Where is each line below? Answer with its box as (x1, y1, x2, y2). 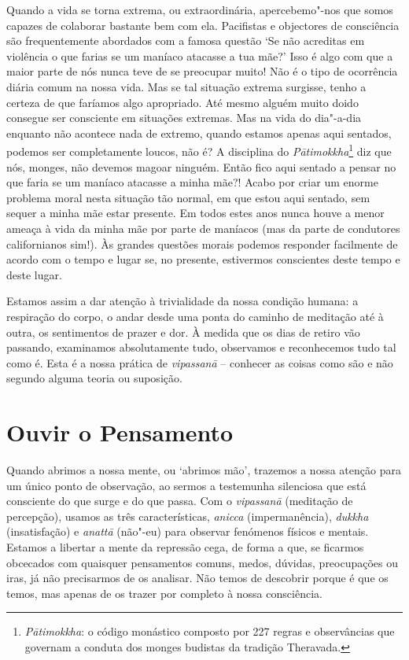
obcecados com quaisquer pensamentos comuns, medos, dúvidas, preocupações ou (6, 554, 399, 570)
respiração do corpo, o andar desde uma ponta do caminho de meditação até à (6, 308, 384, 324)
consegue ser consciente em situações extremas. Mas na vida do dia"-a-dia (6, 109, 362, 126)
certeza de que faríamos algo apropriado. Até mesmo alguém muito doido (6, 94, 359, 110)
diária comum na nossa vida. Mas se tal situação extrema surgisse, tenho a (6, 78, 367, 94)
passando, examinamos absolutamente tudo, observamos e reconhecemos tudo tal (6, 339, 396, 356)
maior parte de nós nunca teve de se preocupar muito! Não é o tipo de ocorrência (6, 63, 398, 79)
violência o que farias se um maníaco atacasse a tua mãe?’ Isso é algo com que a (6, 47, 393, 64)
